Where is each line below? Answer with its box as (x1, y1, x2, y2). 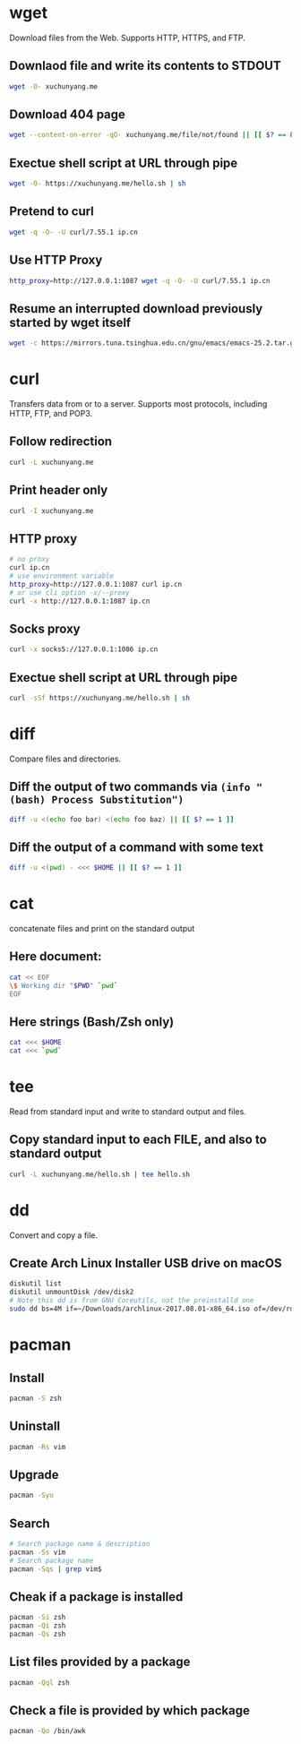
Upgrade (9, 1467, 60, 1482)
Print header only (9, 483, 108, 498)
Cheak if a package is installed (9, 1589, 184, 1604)
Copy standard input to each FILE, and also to (9, 1132, 267, 1147)
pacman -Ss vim (9, 1548, 66, 1557)
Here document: (9, 949, 102, 965)
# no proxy (9, 554, 50, 564)
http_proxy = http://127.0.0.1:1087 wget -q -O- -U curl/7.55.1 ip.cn (9, 276, 271, 285)
